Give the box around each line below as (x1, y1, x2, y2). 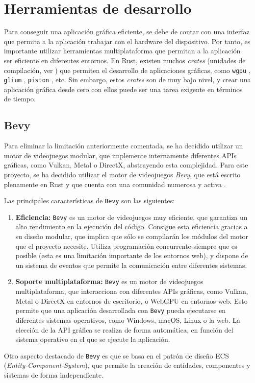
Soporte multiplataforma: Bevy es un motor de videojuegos (15, 276, 204, 287)
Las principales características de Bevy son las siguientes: (4, 195, 175, 206)
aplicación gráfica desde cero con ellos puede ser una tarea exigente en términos (4, 84, 243, 94)
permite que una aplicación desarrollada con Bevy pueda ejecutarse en (15, 305, 226, 315)
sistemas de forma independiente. (4, 369, 103, 380)
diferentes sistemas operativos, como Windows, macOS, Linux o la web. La (15, 314, 241, 325)
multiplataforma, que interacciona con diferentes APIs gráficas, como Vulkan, (15, 286, 248, 296)
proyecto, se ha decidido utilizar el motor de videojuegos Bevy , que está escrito (4, 169, 241, 179)
